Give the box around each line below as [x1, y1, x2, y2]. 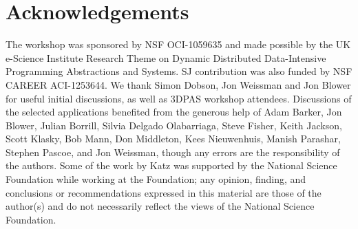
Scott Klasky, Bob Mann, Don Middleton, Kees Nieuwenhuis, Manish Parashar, [6, 131, 341, 146]
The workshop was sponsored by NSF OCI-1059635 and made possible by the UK [6, 37, 351, 52]
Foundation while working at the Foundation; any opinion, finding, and [6, 172, 306, 186]
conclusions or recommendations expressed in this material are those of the [6, 185, 322, 199]
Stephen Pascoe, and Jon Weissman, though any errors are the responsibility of [6, 144, 340, 159]
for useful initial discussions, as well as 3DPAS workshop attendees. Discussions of [6, 91, 352, 105]
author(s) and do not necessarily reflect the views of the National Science [6, 199, 315, 213]
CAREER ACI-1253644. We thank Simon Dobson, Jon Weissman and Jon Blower [6, 77, 351, 91]
